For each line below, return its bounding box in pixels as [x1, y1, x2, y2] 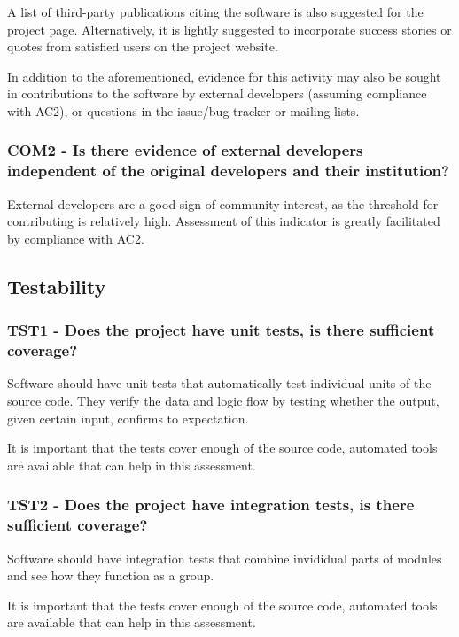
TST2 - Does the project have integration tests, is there [7, 493, 415, 516]
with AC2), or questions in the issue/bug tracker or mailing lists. [7, 101, 360, 120]
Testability [7, 272, 106, 299]
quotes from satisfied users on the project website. [7, 37, 278, 56]
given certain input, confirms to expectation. [7, 408, 249, 427]
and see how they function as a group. [7, 566, 214, 585]
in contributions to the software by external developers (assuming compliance [7, 84, 427, 103]
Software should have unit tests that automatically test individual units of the [7, 374, 432, 392]
